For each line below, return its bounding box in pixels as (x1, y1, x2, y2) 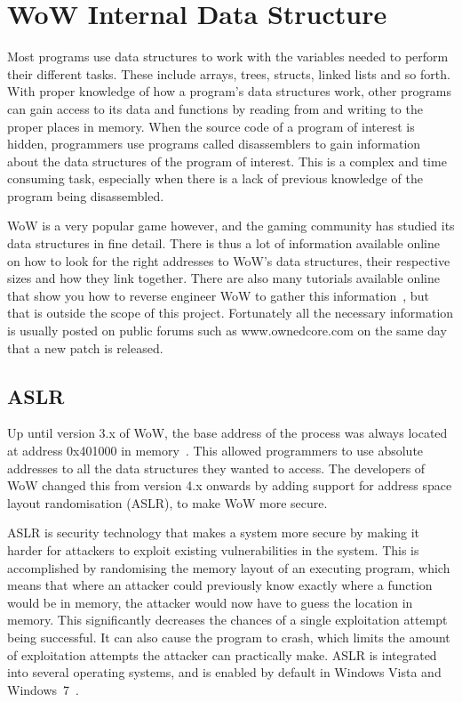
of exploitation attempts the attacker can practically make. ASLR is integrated (7, 645, 437, 664)
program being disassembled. (7, 186, 164, 205)
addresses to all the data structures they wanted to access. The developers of (7, 458, 426, 477)
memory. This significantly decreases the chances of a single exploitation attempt (7, 610, 448, 629)
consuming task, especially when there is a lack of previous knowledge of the (7, 169, 423, 188)
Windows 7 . (7, 680, 79, 698)
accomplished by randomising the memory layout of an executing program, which (7, 558, 450, 577)
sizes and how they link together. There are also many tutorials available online (7, 269, 440, 287)
